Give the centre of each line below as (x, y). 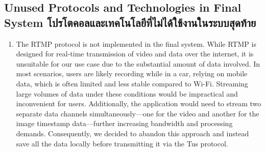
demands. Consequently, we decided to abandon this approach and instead (132, 133)
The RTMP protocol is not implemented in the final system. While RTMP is (136, 43)
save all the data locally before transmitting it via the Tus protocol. (122, 143)
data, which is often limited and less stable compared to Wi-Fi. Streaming (132, 83)
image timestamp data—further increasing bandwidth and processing (124, 123)
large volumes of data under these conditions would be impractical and (127, 93)
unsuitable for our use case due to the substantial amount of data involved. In (138, 63)
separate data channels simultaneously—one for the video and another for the (138, 113)
